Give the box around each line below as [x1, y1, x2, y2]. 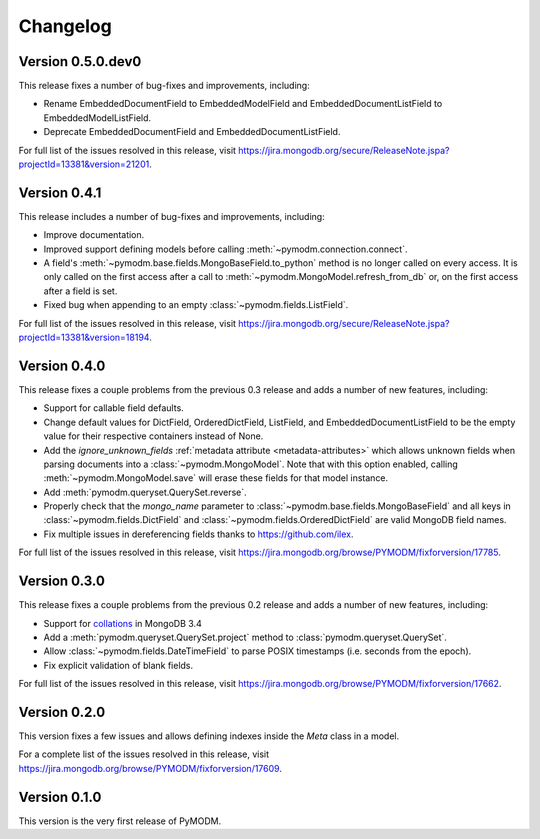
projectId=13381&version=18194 [18, 331, 150, 344]
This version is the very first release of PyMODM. [18, 815, 222, 827]
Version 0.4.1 [18, 184, 102, 201]
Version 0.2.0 [18, 703, 106, 720]
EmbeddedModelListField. [43, 111, 152, 124]
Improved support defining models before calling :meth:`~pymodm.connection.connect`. [43, 243, 408, 255]
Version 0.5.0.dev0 [18, 53, 142, 70]
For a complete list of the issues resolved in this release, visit [18, 748, 270, 760]
